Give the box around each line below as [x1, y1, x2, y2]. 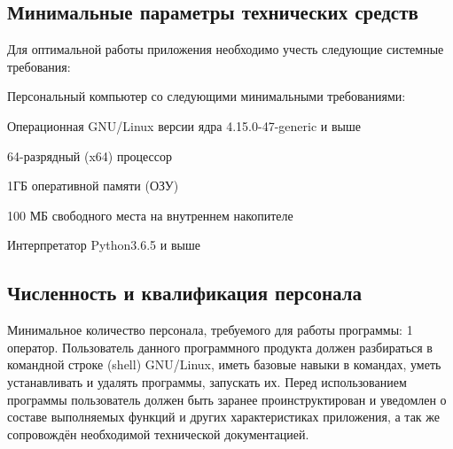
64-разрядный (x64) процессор [7, 146, 172, 165]
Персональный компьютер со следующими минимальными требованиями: [7, 87, 406, 105]
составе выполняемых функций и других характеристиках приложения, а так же [7, 407, 441, 426]
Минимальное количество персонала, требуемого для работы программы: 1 [7, 321, 413, 339]
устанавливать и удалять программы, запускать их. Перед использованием [7, 372, 407, 391]
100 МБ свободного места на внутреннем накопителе [7, 205, 293, 224]
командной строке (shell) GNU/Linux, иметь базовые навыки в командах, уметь [7, 355, 441, 374]
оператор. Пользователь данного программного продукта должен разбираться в [7, 337, 433, 356]
